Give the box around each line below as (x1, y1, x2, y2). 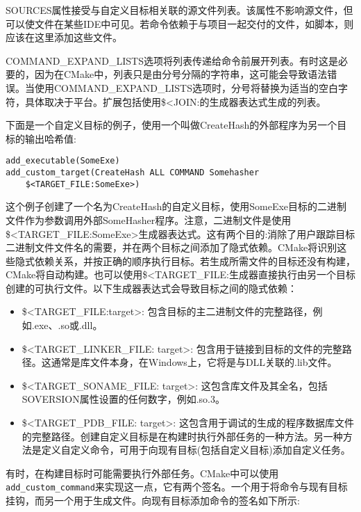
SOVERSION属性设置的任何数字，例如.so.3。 (22, 392, 225, 406)
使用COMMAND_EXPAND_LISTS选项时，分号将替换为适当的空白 (34, 80, 338, 95)
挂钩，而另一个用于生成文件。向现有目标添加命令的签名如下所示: (6, 493, 300, 508)
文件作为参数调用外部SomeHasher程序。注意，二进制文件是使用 (6, 212, 292, 227)
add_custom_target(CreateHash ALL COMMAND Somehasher (6, 168, 260, 177)
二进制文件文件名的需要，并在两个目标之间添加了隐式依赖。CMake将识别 (6, 240, 337, 255)
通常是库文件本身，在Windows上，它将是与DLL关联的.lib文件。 (51, 355, 337, 369)
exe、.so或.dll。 (34, 318, 103, 333)
